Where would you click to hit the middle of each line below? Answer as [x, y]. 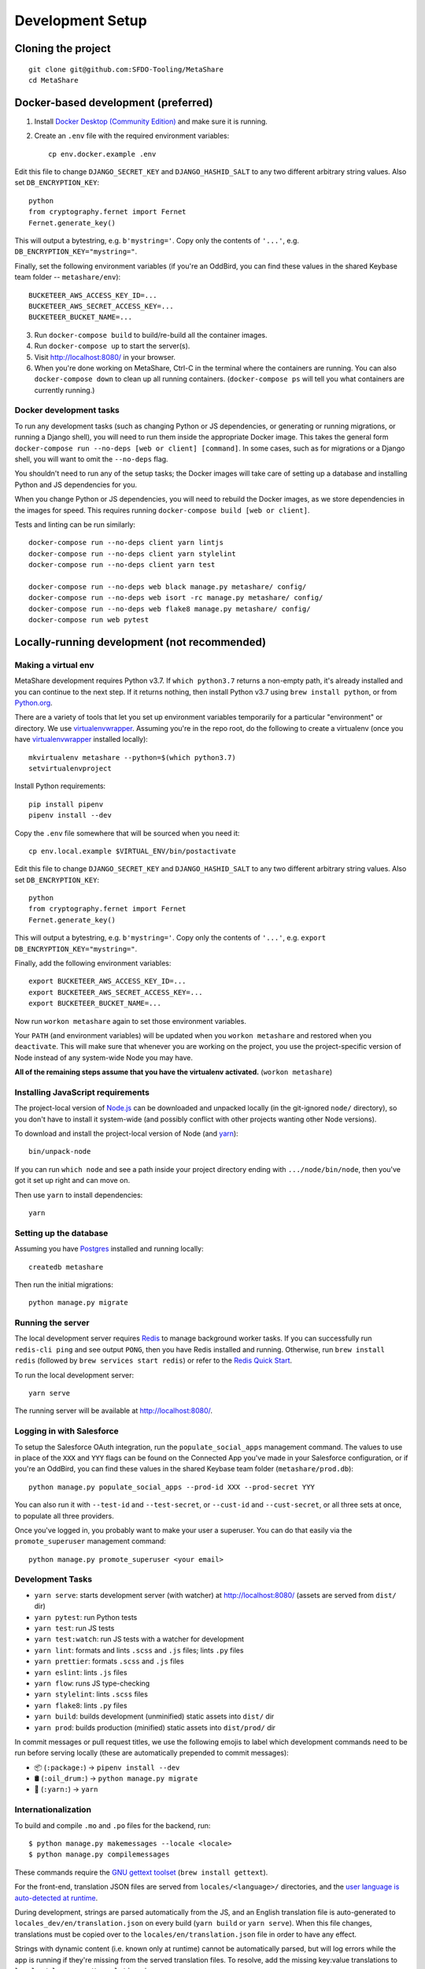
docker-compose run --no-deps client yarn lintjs [126, 543]
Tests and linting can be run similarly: [75, 525]
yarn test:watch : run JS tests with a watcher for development [139, 1639]
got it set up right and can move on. [72, 1181]
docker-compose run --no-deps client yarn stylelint [132, 554]
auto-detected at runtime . [56, 1897]
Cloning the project [63, 48]
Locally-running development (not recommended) [140, 642]
